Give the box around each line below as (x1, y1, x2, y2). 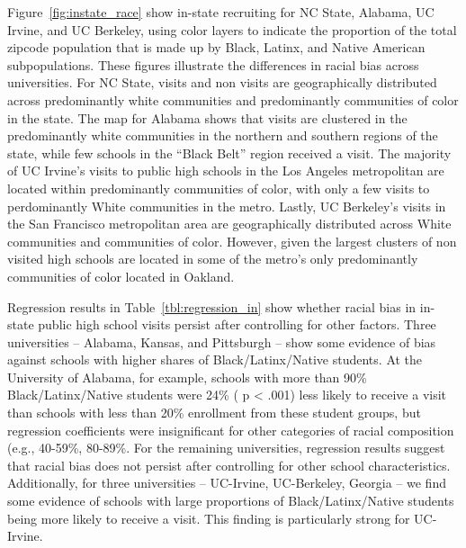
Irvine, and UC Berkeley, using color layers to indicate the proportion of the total (7, 20, 457, 39)
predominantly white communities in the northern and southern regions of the (7, 126, 438, 145)
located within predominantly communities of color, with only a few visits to (7, 178, 430, 197)
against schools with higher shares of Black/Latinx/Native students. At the (7, 350, 423, 369)
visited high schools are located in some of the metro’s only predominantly (7, 249, 418, 268)
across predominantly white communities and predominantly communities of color (7, 90, 459, 109)
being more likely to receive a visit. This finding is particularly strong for (7, 508, 410, 527)
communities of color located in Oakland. (7, 266, 235, 285)
